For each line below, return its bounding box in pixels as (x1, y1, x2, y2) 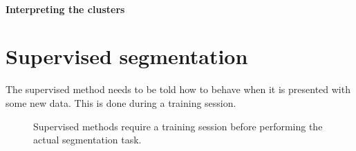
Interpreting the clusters (6, 1, 125, 16)
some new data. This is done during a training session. (6, 95, 236, 110)
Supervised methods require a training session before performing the (33, 119, 323, 133)
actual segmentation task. (33, 132, 142, 147)
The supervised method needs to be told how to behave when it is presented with (6, 82, 350, 97)
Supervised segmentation (6, 42, 248, 70)
